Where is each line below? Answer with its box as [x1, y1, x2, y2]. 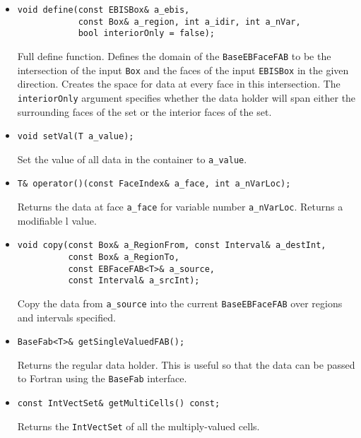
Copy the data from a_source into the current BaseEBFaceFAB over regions [17, 295, 343, 310]
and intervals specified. [17, 309, 116, 324]
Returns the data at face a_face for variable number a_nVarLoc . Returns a [17, 199, 343, 214]
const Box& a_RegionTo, [68, 252, 179, 262]
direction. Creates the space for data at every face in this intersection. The [17, 76, 341, 91]
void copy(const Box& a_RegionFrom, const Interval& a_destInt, [17, 240, 326, 251]
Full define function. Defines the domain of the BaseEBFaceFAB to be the [17, 48, 331, 63]
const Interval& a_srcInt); [68, 276, 200, 286]
